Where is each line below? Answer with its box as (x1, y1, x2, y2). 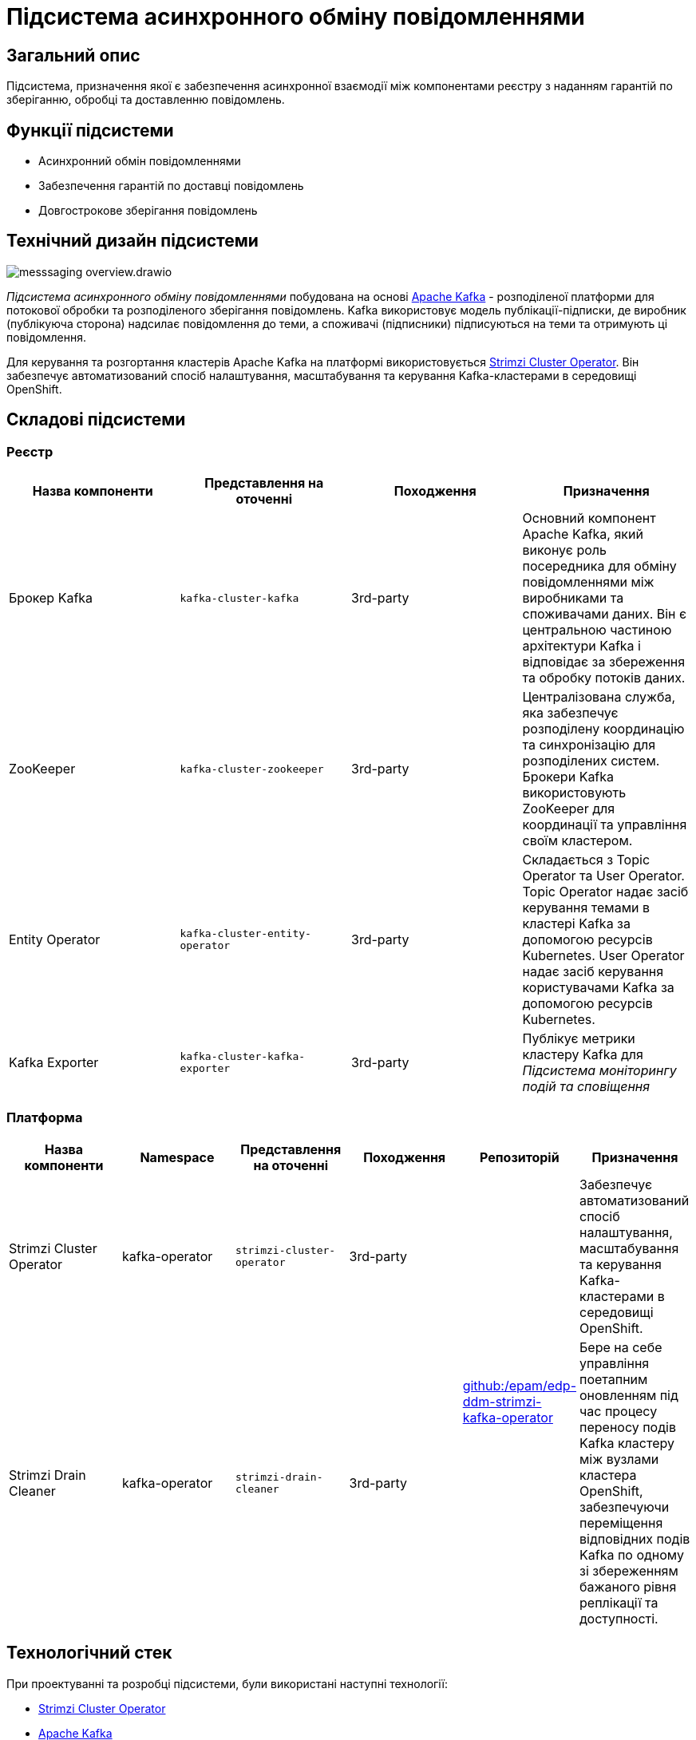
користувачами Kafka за (522, 979, 674, 996)
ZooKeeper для (522, 801, 615, 817)
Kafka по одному (579, 1546, 684, 1563)
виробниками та (522, 590, 624, 607)
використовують (522, 785, 627, 801)
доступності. (579, 1610, 658, 1627)
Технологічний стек (6, 1643, 172, 1663)
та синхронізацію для (522, 737, 656, 753)
